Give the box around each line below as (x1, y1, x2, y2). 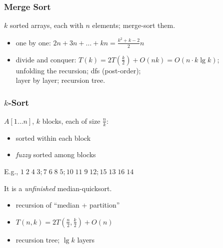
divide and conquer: (15, 54, 76, 64)
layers (77, 234, 95, 245)
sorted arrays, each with (9, 20, 83, 30)
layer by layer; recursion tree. (15, 75, 105, 85)
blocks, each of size (42, 115, 100, 126)
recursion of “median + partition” (15, 200, 120, 210)
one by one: (15, 37, 51, 47)
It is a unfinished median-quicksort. (4, 183, 112, 193)
